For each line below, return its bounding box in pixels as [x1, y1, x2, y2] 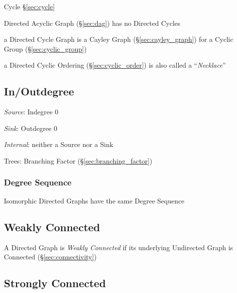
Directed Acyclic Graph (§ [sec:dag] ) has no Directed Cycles [4, 18, 181, 28]
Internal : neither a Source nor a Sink [4, 139, 114, 149]
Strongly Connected [4, 275, 106, 291]
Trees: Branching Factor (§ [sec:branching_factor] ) [4, 155, 152, 165]
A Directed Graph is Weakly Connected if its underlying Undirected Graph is [4, 242, 233, 252]
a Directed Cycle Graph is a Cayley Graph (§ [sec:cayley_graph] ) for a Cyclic [4, 34, 234, 44]
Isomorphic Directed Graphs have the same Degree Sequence [4, 195, 185, 205]
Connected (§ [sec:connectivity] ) [4, 252, 97, 262]
